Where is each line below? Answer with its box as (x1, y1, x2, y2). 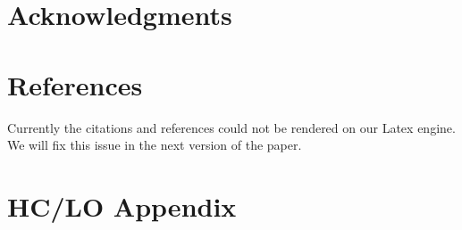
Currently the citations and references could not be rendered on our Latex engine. (7, 118, 456, 136)
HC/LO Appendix (7, 187, 237, 224)
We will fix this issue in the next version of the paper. (7, 136, 302, 154)
